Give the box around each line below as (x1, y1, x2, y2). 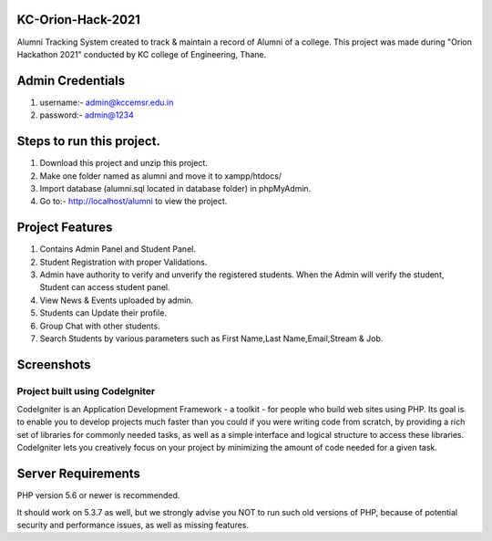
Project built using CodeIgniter (16, 384, 156, 397)
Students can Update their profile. (39, 307, 168, 318)
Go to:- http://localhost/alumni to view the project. (39, 196, 228, 207)
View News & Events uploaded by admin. (39, 295, 194, 306)
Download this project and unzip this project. (39, 158, 209, 169)
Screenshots (16, 357, 91, 372)
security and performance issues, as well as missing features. (16, 519, 250, 530)
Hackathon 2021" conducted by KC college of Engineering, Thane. (16, 48, 267, 59)
